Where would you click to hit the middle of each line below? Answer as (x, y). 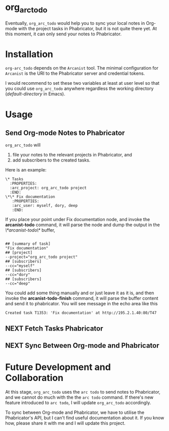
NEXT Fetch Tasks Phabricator (54, 328)
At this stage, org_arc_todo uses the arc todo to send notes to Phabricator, (83, 392)
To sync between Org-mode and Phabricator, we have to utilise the (75, 412)
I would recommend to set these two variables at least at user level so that (82, 83)
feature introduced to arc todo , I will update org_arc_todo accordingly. (78, 403)
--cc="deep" (18, 284)
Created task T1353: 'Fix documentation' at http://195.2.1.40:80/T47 (81, 313)
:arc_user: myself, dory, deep (45, 206)
